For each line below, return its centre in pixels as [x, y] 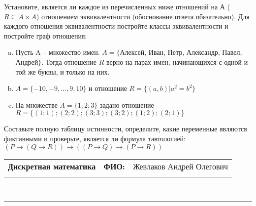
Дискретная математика [52, 166]
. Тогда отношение [69, 62]
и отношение [108, 88]
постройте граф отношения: [46, 35]
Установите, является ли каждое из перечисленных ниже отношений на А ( [117, 6]
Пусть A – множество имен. [58, 52]
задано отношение [127, 104]
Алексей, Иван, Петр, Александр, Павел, [181, 52]
